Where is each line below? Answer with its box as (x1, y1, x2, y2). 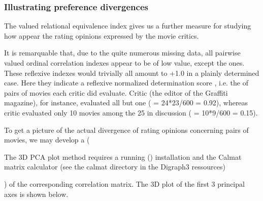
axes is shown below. (4, 188, 69, 199)
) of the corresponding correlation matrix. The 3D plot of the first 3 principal (4, 178, 245, 189)
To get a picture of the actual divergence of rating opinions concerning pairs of (4, 124, 249, 135)
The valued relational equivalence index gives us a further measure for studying (4, 20, 251, 31)
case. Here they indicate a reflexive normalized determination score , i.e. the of (4, 77, 248, 88)
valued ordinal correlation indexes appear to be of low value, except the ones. (4, 58, 245, 68)
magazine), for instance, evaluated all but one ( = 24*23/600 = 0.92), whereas (4, 97, 248, 108)
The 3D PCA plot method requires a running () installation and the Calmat (4, 151, 242, 162)
